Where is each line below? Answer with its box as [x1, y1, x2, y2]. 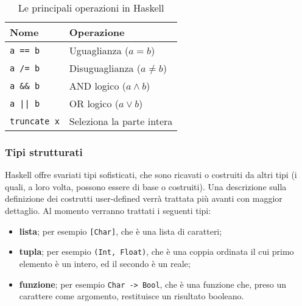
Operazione [69, 25, 125, 39]
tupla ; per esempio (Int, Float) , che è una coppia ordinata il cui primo [19, 245, 294, 258]
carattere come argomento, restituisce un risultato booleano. [19, 290, 244, 302]
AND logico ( [69, 79, 126, 93]
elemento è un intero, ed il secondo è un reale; [19, 257, 191, 269]
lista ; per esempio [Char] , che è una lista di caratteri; [19, 224, 222, 237]
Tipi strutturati [5, 144, 83, 159]
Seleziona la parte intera [69, 114, 173, 128]
